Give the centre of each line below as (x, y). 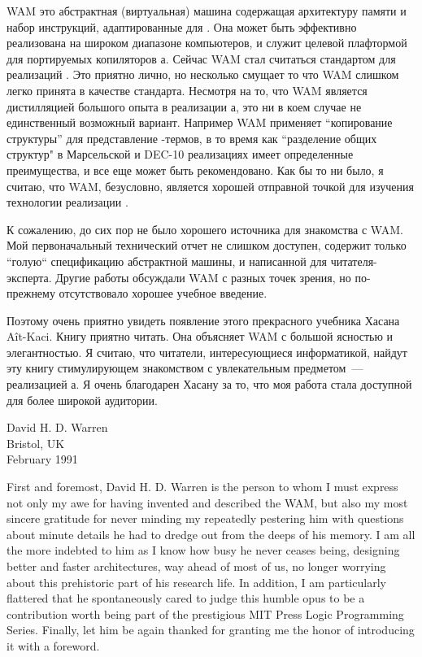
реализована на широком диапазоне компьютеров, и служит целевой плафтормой (207, 43)
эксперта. (29, 277)
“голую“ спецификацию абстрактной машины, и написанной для (167, 261)
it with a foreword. (53, 645)
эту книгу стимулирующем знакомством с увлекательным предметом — (185, 368)
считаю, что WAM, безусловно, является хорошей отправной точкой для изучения (210, 186)
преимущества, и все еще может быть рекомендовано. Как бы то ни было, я (195, 170)
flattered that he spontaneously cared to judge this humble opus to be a (186, 598)
